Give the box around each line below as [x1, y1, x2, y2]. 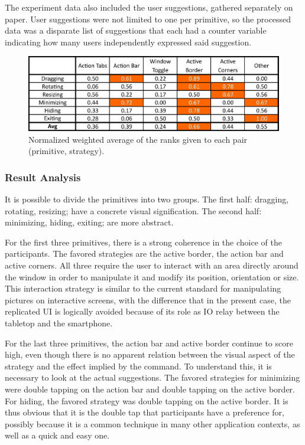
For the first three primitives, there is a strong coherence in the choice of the [5, 235, 282, 248]
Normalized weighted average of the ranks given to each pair [28, 133, 248, 145]
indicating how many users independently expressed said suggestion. [5, 35, 252, 48]
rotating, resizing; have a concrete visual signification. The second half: [5, 204, 262, 217]
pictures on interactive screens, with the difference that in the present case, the [5, 293, 291, 306]
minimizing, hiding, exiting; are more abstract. [5, 216, 174, 228]
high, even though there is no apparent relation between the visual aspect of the [5, 348, 295, 361]
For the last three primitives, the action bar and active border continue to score [5, 336, 293, 349]
